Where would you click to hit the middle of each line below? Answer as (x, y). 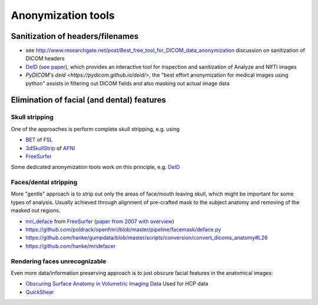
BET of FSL (39, 140)
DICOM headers (45, 58)
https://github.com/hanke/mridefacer (71, 246)
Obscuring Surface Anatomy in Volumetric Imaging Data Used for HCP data (117, 284)
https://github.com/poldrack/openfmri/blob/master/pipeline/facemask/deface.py (123, 230)
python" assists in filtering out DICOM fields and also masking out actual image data (127, 83)
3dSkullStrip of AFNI (50, 148)
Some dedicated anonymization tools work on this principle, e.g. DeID (95, 167)
